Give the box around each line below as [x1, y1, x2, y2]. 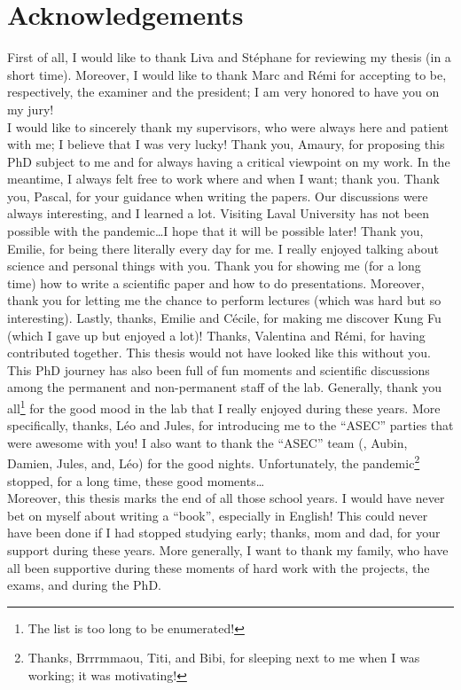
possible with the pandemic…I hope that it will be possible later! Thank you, [7, 222, 424, 240]
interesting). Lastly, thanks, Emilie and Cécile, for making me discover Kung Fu [7, 309, 441, 327]
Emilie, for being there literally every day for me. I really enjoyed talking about [7, 239, 439, 257]
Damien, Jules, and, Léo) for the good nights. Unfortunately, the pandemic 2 [7, 451, 420, 473]
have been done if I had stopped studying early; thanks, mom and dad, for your [7, 523, 441, 542]
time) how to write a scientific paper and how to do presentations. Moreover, [7, 273, 425, 292]
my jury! [7, 99, 54, 118]
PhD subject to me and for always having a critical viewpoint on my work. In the [7, 152, 450, 170]
